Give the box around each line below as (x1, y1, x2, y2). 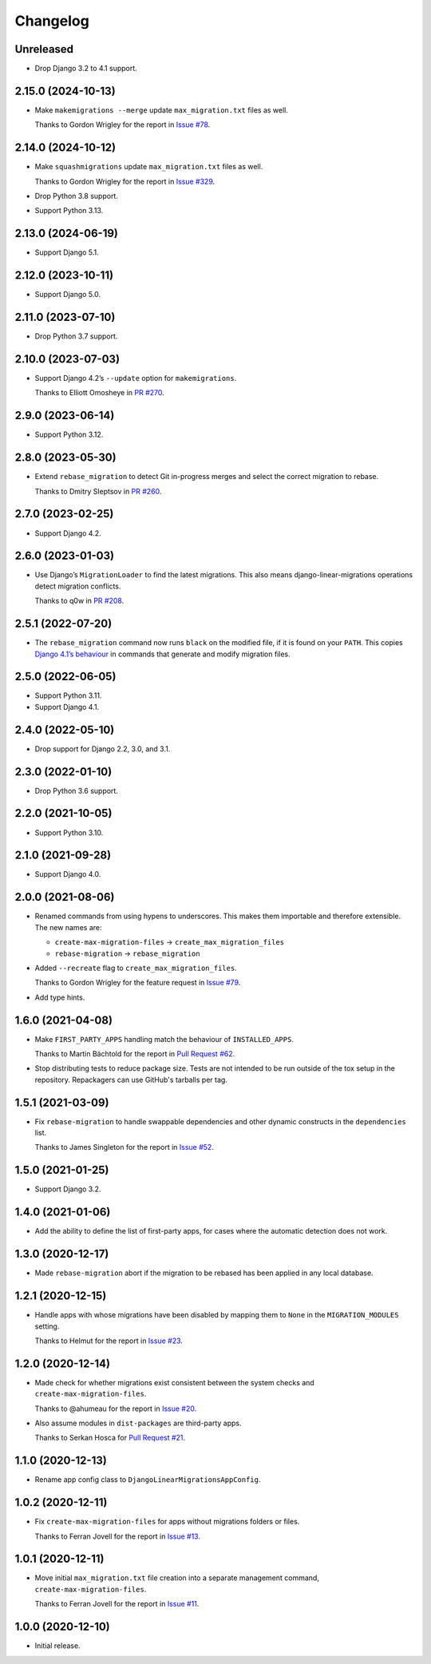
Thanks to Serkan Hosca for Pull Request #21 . (34, 1433, 186, 1443)
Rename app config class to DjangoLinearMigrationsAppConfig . (34, 1475, 261, 1484)
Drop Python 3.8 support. (34, 192, 119, 201)
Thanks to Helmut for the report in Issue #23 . (34, 1336, 184, 1345)
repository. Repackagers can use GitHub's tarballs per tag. (34, 1075, 227, 1084)
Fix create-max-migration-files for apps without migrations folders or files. (34, 1517, 300, 1527)
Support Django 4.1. (34, 702, 100, 711)
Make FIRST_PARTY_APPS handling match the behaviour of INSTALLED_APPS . (34, 1034, 295, 1044)
